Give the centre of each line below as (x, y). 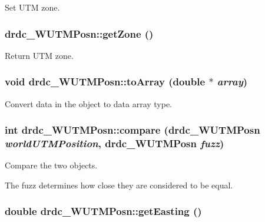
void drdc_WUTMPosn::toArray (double (105, 82)
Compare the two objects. (51, 165)
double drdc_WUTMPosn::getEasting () (103, 211)
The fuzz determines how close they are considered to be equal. (119, 185)
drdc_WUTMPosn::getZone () (79, 33)
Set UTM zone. (32, 7)
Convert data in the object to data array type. (89, 103)
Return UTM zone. (39, 55)
